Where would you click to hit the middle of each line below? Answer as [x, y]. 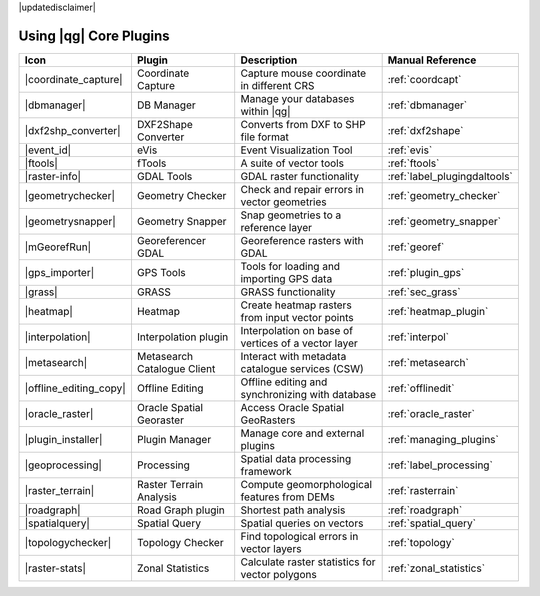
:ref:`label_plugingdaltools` [450, 176]
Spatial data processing [296, 458]
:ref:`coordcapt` [424, 79]
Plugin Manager [174, 439]
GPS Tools [161, 272]
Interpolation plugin [182, 337]
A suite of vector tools [292, 163]
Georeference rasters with [302, 240]
